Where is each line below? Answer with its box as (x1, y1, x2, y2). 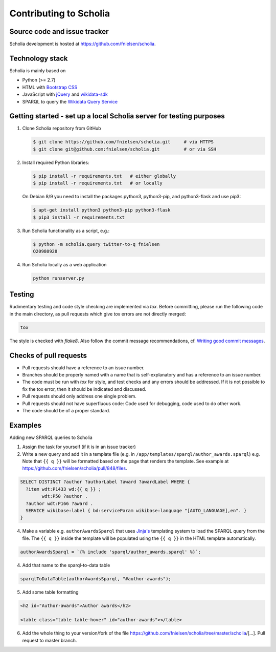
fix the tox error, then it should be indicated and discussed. (22, 386, 147, 392)
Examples (9, 420, 42, 430)
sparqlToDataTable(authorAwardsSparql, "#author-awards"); (20, 576, 171, 581)
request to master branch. (22, 637, 77, 643)
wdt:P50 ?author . (41, 493, 88, 499)
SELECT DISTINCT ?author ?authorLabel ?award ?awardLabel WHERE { (20, 479, 190, 485)
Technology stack (9, 54, 68, 62)
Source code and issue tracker (9, 27, 109, 36)
